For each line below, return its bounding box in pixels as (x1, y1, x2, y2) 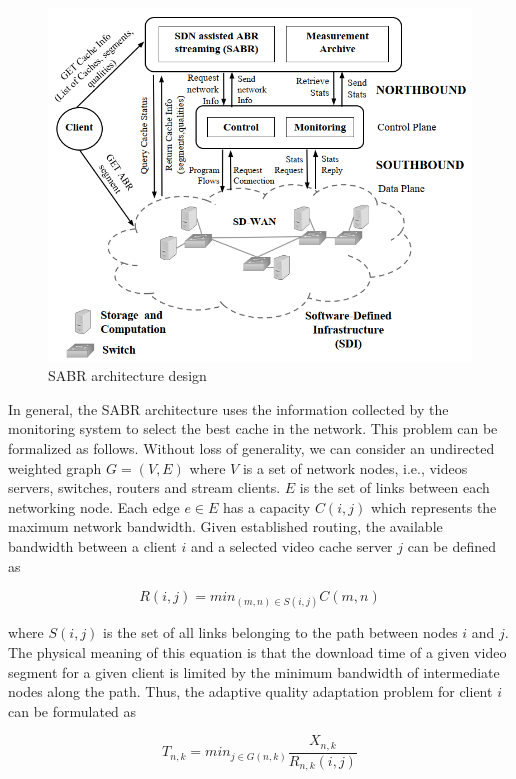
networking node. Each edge (8, 496, 180, 517)
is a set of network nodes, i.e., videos (242, 457, 468, 478)
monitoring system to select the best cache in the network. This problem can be (8, 418, 498, 439)
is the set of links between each (299, 477, 490, 498)
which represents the (370, 496, 497, 517)
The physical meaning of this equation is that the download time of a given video (8, 641, 507, 662)
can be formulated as (8, 700, 137, 721)
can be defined (407, 535, 496, 556)
